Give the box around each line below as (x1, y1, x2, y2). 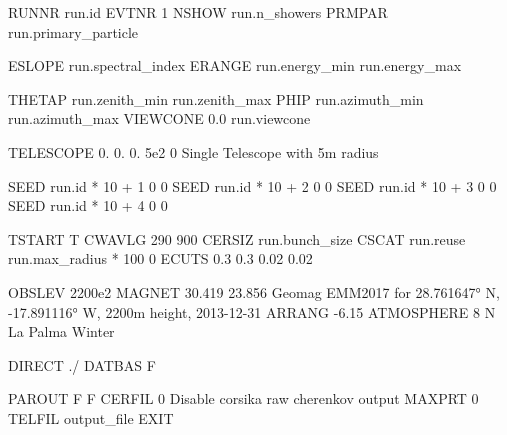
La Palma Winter (8, 321, 115, 342)
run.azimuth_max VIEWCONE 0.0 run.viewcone (8, 108, 311, 129)
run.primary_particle (8, 21, 139, 42)
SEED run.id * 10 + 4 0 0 (8, 195, 168, 216)
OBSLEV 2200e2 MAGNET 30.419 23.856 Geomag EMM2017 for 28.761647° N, (8, 281, 500, 302)
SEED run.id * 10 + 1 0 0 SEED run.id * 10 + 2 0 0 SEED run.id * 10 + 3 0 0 (8, 175, 497, 196)
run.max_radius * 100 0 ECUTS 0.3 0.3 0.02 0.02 (8, 248, 313, 269)
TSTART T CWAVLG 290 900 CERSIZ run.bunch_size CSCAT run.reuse (8, 228, 466, 249)
